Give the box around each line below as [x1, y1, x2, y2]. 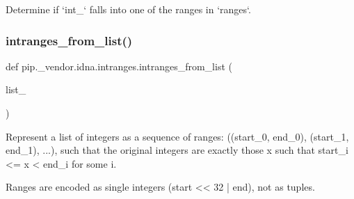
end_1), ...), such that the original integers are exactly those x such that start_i [6, 143, 348, 157]
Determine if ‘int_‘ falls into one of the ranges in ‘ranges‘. [6, 2, 251, 16]
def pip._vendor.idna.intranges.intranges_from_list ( [6, 58, 232, 73]
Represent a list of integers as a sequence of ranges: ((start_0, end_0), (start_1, [6, 129, 349, 143]
